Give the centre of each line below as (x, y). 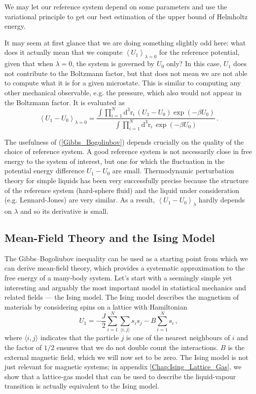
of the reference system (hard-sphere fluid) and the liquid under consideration (122, 190)
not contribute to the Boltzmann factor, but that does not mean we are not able (126, 73)
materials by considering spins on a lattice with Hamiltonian (96, 306)
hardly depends (222, 200)
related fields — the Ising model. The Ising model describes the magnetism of (122, 297)
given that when (29, 63)
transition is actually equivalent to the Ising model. (82, 386)
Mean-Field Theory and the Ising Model (110, 237)
